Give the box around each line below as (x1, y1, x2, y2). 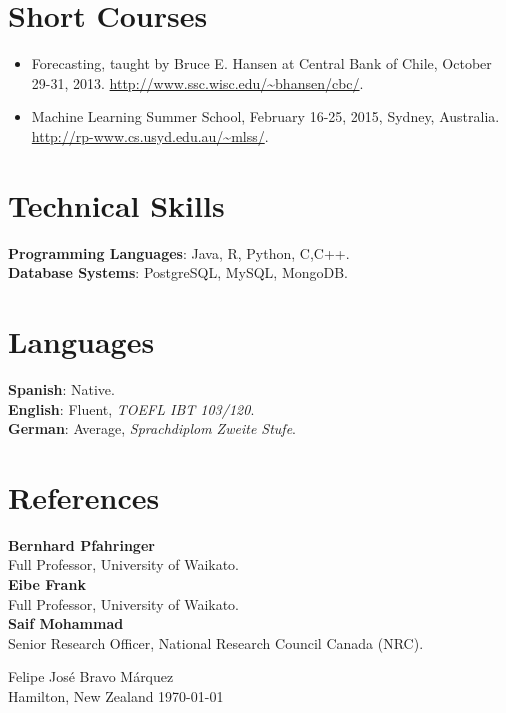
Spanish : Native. (8, 378, 115, 399)
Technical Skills (8, 184, 225, 225)
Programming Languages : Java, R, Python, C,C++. (8, 242, 350, 263)
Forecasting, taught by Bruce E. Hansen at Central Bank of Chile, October (31, 53, 492, 74)
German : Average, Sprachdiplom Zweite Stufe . (8, 418, 297, 439)
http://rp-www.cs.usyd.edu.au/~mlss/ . (31, 125, 269, 146)
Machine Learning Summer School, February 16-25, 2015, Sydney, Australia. (31, 106, 500, 127)
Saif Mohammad (8, 613, 124, 634)
